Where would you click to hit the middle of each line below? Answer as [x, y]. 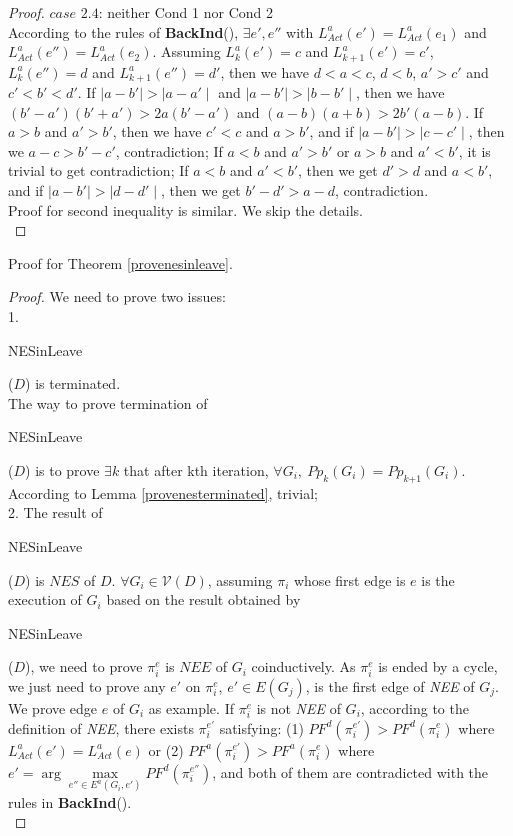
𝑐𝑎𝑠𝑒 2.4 [74, 14]
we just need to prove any [87, 685]
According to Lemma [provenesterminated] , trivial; [163, 492]
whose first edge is [349, 579]
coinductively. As [303, 666]
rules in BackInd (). [70, 801]
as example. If [191, 707]
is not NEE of [298, 707]
